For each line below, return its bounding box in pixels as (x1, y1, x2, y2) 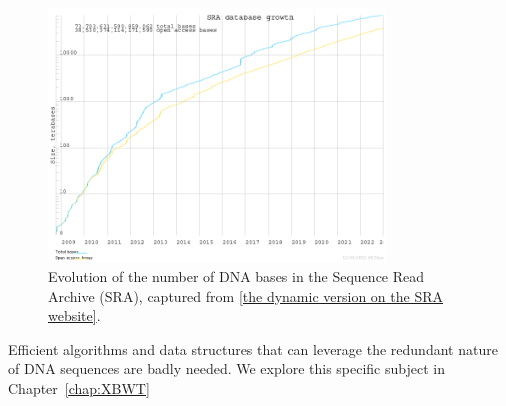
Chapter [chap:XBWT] (8, 377, 150, 398)
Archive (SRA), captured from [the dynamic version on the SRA (48, 285, 443, 306)
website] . (48, 305, 101, 326)
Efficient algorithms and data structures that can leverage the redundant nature (8, 338, 498, 359)
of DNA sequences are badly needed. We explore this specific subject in (8, 358, 445, 379)
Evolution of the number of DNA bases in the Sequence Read (48, 265, 425, 286)
